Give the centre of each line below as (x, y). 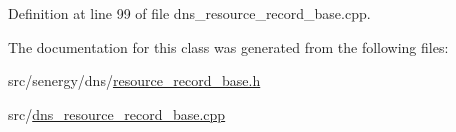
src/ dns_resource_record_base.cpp (117, 113)
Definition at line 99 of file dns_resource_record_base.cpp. (189, 13)
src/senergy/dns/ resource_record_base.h (134, 80)
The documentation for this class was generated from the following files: (228, 46)
